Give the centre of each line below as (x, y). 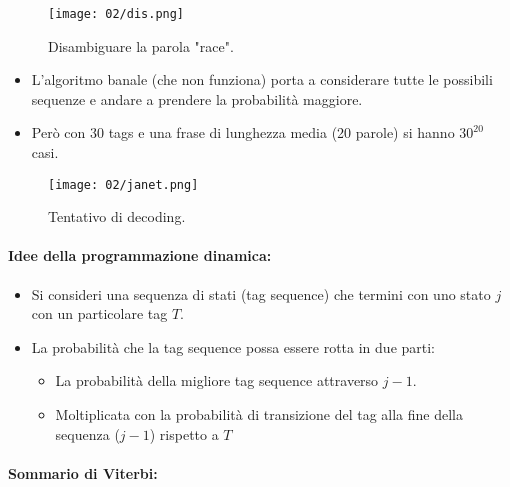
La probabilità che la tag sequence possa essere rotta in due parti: (233, 346)
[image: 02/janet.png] (123, 184)
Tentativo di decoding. (117, 216)
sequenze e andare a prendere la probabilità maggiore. (197, 98)
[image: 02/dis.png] (116, 14)
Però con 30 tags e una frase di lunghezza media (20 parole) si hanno (243, 132)
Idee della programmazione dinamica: (140, 255)
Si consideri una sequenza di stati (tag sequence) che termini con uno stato (261, 293)
